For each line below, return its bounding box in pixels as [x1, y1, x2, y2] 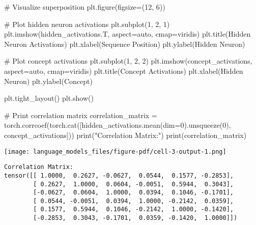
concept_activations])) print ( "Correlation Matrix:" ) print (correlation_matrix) [4, 129, 247, 140]
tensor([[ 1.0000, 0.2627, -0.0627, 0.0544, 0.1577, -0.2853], [4, 172, 234, 179]
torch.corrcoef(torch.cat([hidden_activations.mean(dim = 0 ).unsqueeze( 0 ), [4, 120, 231, 130]
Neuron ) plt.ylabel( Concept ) [4, 75, 93, 86]
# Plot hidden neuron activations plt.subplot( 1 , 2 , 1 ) [4, 18, 170, 29]
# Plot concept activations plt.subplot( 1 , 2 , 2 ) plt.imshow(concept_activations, [4, 55, 252, 66]
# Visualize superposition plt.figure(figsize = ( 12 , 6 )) [4, 2, 165, 12]
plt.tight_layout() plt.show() [4, 93, 94, 103]
